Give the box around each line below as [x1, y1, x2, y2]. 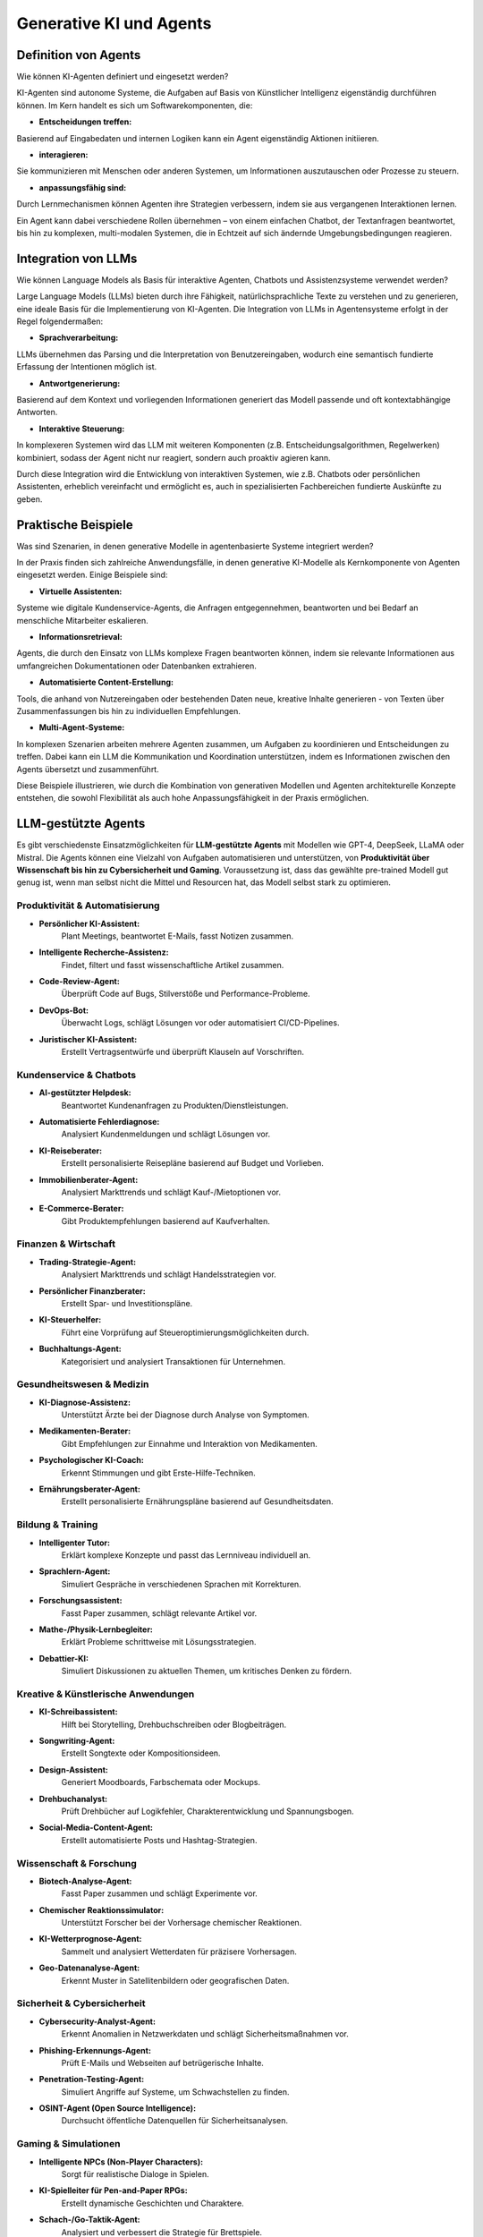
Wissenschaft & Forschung [16, 1857, 138, 1869]
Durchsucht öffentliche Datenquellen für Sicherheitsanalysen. [61, 2115, 288, 2126]
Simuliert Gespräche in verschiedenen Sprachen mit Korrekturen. [61, 1578, 301, 1589]
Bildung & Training [16, 1518, 98, 1531]
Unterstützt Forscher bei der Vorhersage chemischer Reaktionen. [61, 1918, 302, 1928]
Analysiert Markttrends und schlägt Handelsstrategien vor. [61, 1269, 276, 1280]
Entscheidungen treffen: [38, 116, 132, 127]
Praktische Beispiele [16, 517, 133, 532]
